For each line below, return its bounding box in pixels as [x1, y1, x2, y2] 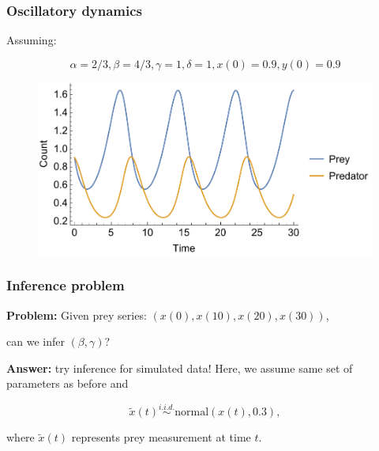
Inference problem [6, 275, 125, 295]
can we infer [6, 333, 65, 350]
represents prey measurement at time [71, 429, 251, 445]
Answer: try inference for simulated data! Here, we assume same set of [6, 359, 353, 376]
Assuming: [6, 32, 57, 48]
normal [174, 407, 209, 419]
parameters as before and [6, 375, 129, 392]
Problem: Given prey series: [6, 306, 147, 323]
